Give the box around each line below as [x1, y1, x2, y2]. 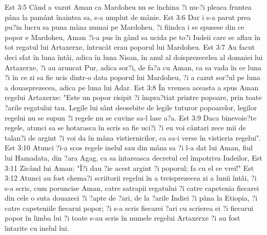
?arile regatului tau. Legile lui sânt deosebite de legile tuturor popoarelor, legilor [5, 102, 257, 112]
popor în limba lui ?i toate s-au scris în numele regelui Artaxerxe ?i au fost [5, 212, 240, 223]
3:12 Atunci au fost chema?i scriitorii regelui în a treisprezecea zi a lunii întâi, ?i [5, 172, 257, 183]
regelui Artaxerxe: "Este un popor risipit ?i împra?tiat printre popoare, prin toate [5, 92, 262, 103]
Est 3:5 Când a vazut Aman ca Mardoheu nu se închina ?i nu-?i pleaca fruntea [5, 2, 252, 12]
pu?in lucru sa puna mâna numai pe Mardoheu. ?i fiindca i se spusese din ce [5, 22, 244, 32]
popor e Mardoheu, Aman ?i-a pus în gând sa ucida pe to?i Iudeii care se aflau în [5, 31, 260, 42]
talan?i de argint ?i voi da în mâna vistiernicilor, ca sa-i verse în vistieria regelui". [5, 132, 261, 143]
